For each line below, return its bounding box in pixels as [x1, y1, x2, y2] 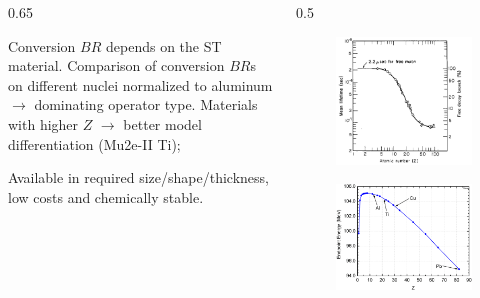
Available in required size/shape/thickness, [8, 167, 269, 188]
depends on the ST [106, 35, 222, 56]
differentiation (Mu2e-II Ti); [8, 133, 181, 154]
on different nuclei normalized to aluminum [8, 74, 273, 95]
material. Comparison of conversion [8, 55, 225, 76]
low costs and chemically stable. [8, 186, 204, 207]
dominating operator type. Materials [34, 94, 258, 115]
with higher [8, 113, 79, 134]
